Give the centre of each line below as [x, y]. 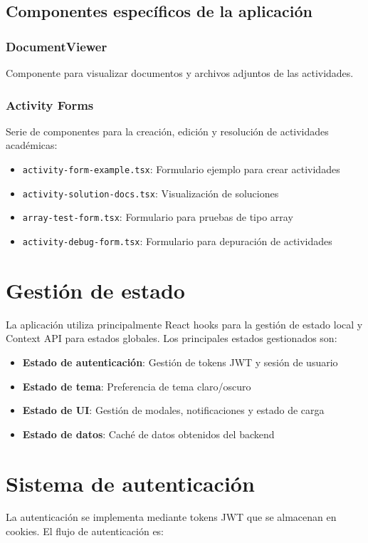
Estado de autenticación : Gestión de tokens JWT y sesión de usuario [180, 362]
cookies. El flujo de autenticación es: [85, 531]
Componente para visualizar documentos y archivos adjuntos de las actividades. [180, 73]
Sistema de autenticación [130, 483]
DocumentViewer [57, 46]
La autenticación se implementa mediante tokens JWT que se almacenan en [171, 517]
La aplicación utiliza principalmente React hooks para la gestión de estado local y [184, 324]
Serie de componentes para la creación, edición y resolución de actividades [167, 131]
